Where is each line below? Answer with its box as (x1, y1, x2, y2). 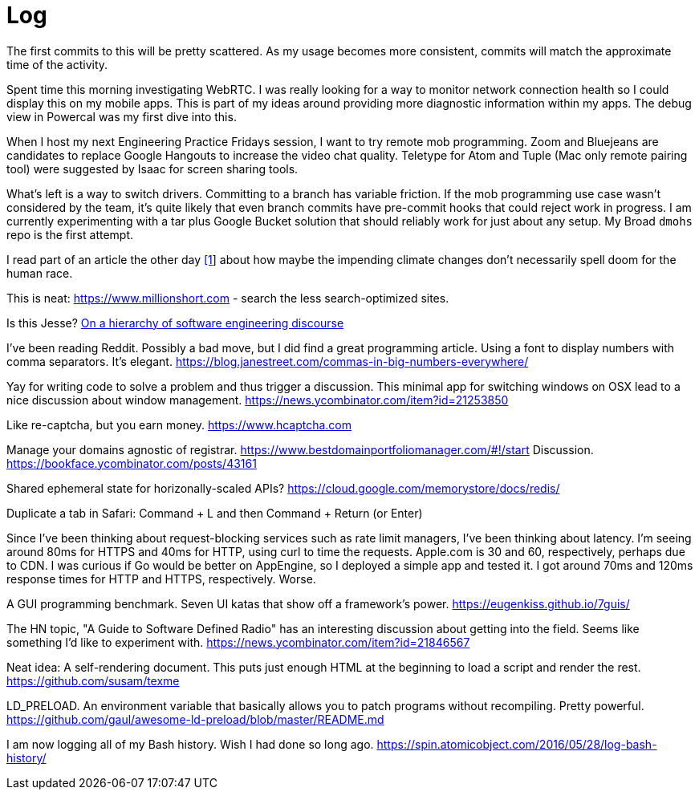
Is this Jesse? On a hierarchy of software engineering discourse (6, 315, 344, 330)
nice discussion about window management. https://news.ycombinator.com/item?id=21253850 (6, 392, 509, 407)
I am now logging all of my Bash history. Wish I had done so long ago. (6, 737, 374, 751)
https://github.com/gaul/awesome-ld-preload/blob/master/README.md (6, 712, 384, 726)
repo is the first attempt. (6, 227, 134, 242)
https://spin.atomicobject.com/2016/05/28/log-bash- (376, 737, 657, 751)
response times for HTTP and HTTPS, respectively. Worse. (6, 571, 316, 586)
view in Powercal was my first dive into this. (6, 109, 237, 124)
